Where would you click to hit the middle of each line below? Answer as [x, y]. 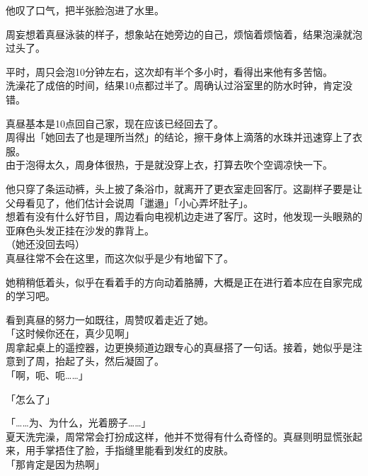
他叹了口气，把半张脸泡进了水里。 [85, 10]
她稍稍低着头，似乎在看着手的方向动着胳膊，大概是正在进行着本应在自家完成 [184, 282]
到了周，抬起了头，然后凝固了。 [90, 361]
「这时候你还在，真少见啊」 [70, 333]
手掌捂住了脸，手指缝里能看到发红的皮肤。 [134, 450]
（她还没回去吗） [45, 244]
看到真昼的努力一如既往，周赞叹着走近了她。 [110, 319]
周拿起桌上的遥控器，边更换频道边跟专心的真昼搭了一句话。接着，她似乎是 [179, 347]
